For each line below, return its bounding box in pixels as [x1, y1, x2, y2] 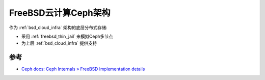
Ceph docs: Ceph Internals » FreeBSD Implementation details [21, 66, 145, 72]
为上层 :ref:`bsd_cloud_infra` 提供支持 [21, 40, 97, 46]
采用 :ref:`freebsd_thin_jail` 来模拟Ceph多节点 [21, 33, 113, 39]
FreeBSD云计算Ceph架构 [9, 7, 110, 18]
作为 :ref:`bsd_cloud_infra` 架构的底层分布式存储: [9, 25, 107, 30]
